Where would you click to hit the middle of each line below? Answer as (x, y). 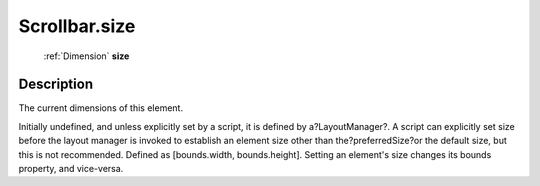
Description (56, 84)
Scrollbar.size (77, 26)
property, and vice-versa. (71, 169)
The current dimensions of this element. (101, 108)
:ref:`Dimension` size (86, 56)
